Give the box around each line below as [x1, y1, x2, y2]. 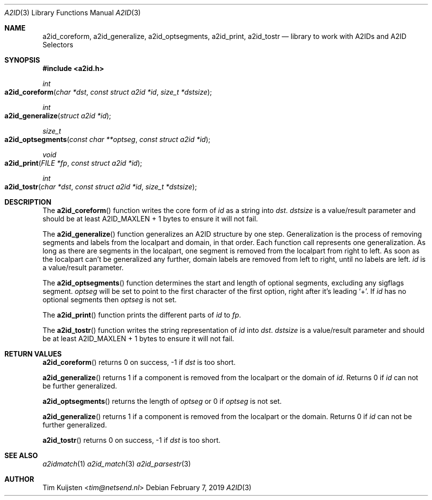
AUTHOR [4, 475, 34, 483]
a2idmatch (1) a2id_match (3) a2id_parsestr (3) [42, 460, 191, 468]
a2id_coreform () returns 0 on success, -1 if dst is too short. [42, 358, 236, 366]
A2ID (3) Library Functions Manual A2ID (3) [4, 8, 141, 17]
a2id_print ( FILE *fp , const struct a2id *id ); [4, 159, 142, 167]
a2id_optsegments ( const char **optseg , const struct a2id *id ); [4, 135, 210, 143]
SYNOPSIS [4, 56, 40, 64]
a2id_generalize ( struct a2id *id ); [4, 111, 111, 120]
